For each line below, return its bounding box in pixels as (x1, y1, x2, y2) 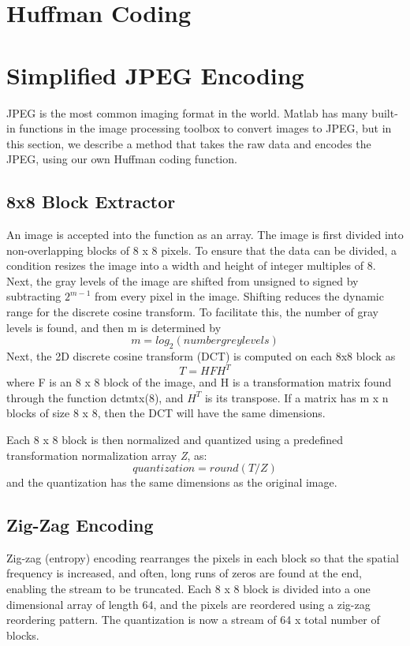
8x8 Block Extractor (6, 189, 176, 214)
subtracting (6, 288, 61, 304)
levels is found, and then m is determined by (6, 319, 222, 335)
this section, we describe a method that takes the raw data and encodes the (6, 135, 371, 151)
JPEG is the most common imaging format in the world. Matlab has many (6, 104, 368, 121)
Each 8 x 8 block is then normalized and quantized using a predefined (6, 431, 344, 447)
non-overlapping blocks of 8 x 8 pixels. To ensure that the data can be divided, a (6, 241, 397, 258)
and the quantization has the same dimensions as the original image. (6, 474, 337, 491)
